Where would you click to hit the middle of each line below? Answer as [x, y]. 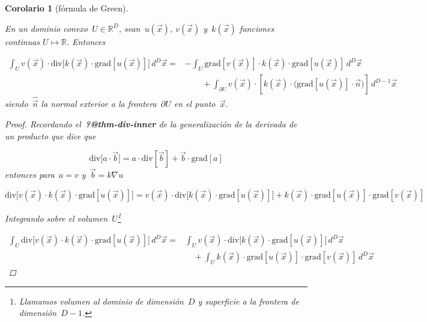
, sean [129, 28]
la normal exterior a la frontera [99, 104]
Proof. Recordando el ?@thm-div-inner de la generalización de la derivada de [151, 124]
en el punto [195, 104]
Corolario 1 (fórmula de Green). [67, 8]
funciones [257, 28]
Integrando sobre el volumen [56, 218]
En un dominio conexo [46, 28]
